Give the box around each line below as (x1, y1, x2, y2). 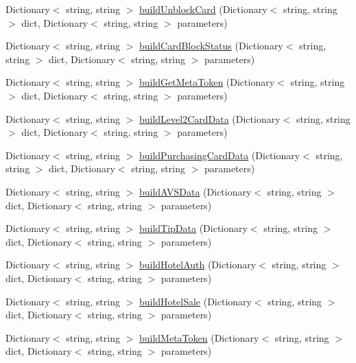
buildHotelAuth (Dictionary (139, 257, 257, 272)
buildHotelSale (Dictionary (139, 294, 252, 308)
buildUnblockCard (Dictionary (139, 2, 268, 16)
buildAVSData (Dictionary (139, 184, 252, 198)
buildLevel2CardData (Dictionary (139, 111, 281, 126)
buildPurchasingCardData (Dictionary (139, 148, 300, 162)
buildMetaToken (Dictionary (139, 330, 259, 344)
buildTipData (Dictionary (139, 221, 248, 235)
